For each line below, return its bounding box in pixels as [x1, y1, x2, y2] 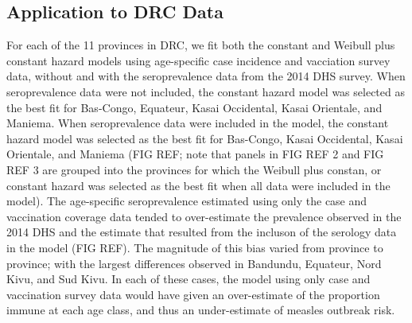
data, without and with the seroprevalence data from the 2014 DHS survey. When [6, 68, 406, 84]
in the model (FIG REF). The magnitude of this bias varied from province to [6, 239, 383, 255]
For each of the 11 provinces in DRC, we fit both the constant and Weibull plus [6, 37, 395, 53]
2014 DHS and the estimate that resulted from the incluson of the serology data [6, 224, 397, 240]
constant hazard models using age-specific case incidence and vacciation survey [6, 52, 391, 68]
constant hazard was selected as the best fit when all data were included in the [6, 177, 391, 193]
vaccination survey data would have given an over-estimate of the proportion [6, 286, 380, 302]
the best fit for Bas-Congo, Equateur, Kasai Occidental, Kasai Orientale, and [6, 99, 383, 115]
